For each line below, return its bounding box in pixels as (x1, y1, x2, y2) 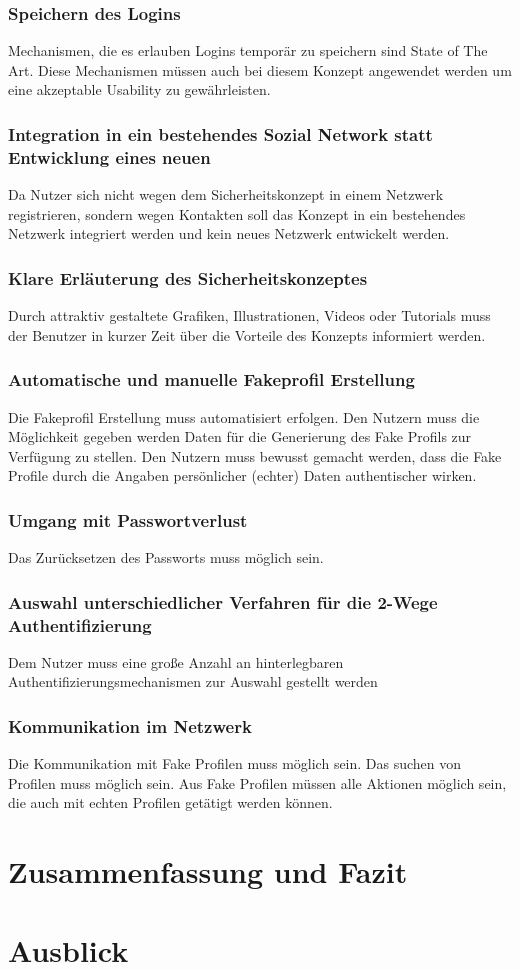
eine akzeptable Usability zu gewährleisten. (8, 79, 271, 100)
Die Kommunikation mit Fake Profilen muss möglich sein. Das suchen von (8, 753, 462, 774)
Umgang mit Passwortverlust (8, 507, 248, 532)
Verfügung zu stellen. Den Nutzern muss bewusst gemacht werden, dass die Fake (8, 445, 502, 466)
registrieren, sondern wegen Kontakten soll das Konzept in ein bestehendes (8, 203, 466, 224)
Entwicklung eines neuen (8, 144, 211, 169)
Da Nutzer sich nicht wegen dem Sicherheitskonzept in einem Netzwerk (8, 184, 444, 205)
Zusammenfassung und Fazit (8, 851, 408, 892)
